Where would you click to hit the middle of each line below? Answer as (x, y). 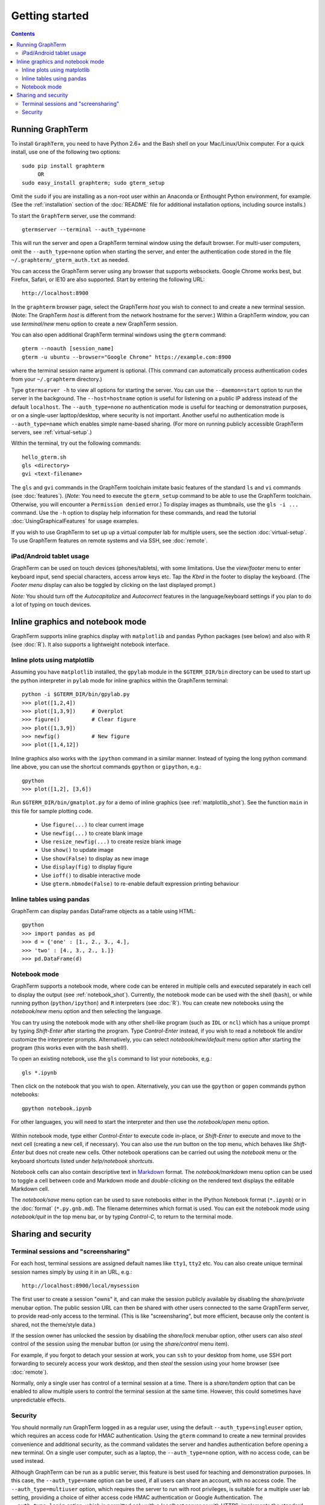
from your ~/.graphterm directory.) (57, 379)
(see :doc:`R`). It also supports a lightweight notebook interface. (90, 645)
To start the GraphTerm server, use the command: (73, 216)
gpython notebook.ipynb (57, 1108)
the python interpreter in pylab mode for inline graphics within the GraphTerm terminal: (120, 680)
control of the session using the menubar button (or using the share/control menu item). (120, 1344)
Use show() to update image (77, 850)
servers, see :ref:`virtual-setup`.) (51, 432)
